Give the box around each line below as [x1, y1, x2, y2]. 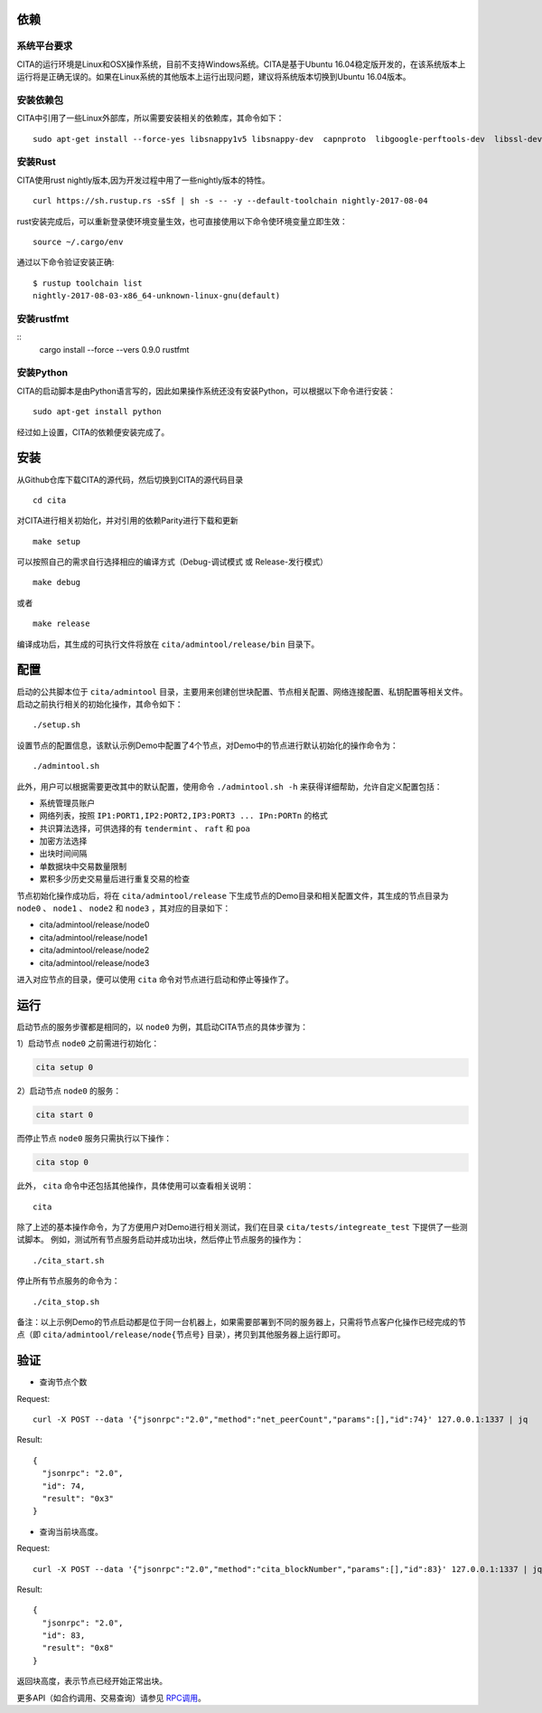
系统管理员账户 [39, 797, 95, 809]
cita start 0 [35, 1110, 94, 1121]
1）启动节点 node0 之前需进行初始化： [16, 1038, 160, 1049]
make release [33, 619, 90, 629]
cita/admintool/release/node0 [39, 919, 150, 931]
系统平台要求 [16, 40, 73, 52]
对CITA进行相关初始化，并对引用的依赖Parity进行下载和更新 [16, 516, 238, 526]
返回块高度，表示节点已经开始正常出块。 [16, 1676, 167, 1687]
